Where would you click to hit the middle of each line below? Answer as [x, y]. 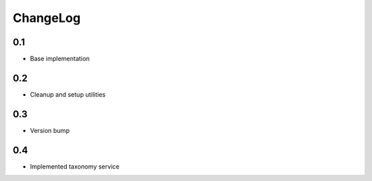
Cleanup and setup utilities [68, 94]
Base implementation [60, 59]
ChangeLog [46, 18]
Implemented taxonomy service [75, 166]
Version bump [50, 130]
